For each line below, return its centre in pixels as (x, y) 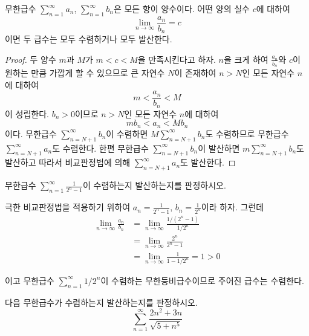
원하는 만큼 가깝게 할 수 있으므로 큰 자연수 (85, 73)
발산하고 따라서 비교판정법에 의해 (68, 162)
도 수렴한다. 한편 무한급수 (100, 148)
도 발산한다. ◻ (208, 162)
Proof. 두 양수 (31, 59)
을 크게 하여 (246, 59)
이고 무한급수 (30, 280)
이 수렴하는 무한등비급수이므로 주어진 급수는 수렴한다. (202, 280)
